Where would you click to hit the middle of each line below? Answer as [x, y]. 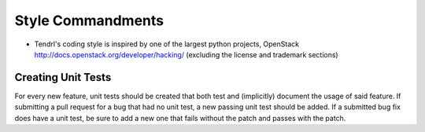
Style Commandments [89, 20]
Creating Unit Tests [63, 77]
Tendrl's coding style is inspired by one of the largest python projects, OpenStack [166, 44]
